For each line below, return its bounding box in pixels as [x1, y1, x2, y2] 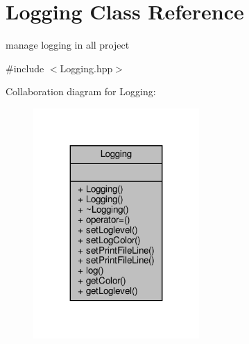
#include [6, 60, 44, 75]
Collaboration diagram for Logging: [6, 84, 156, 99]
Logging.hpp [60, 60, 113, 75]
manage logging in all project [6, 38, 130, 52]
